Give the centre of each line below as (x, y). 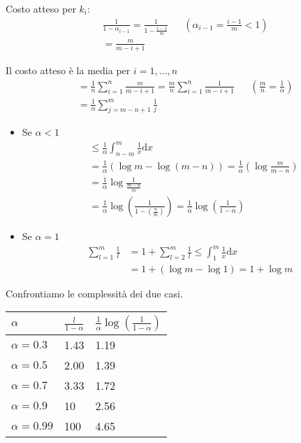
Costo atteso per (41, 8)
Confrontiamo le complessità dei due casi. (94, 293)
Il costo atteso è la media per (68, 70)
